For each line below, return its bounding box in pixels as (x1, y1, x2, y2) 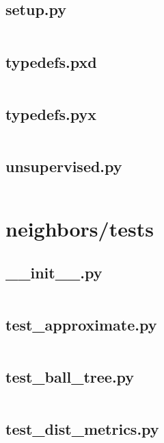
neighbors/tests (5, 215, 154, 242)
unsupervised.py (5, 156, 122, 176)
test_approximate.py (5, 313, 157, 335)
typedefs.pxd (5, 51, 97, 72)
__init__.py (5, 261, 102, 283)
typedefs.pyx (5, 103, 96, 124)
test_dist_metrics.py (5, 418, 159, 440)
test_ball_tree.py (5, 366, 135, 387)
